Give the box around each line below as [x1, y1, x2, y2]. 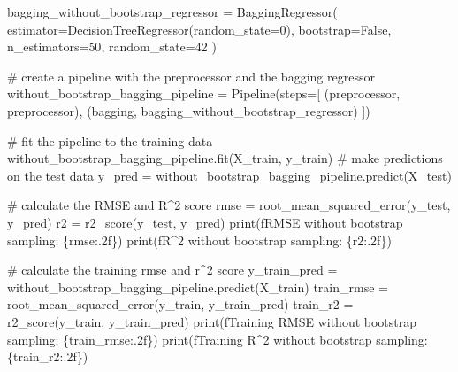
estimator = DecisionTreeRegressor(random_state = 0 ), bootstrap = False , [7, 19, 392, 38]
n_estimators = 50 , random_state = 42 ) [7, 37, 217, 56]
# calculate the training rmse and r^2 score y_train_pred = [7, 260, 338, 279]
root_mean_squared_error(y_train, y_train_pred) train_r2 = [7, 295, 354, 314]
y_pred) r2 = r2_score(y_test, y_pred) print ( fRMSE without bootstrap [7, 213, 403, 231]
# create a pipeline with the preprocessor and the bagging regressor [7, 66, 375, 85]
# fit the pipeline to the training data [7, 131, 213, 150]
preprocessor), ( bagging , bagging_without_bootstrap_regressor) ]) [7, 101, 370, 120]
